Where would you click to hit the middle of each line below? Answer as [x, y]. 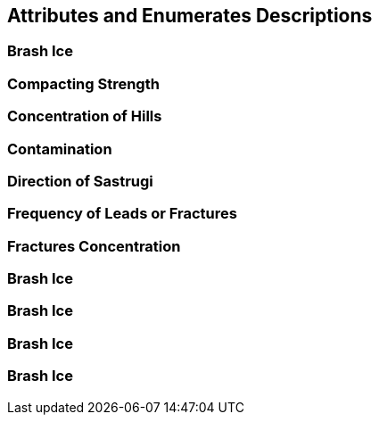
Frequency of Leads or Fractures [122, 214]
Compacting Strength [83, 83]
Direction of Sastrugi [80, 181]
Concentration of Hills [85, 116]
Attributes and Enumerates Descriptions [190, 16]
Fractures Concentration [94, 246]
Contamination [60, 149]
